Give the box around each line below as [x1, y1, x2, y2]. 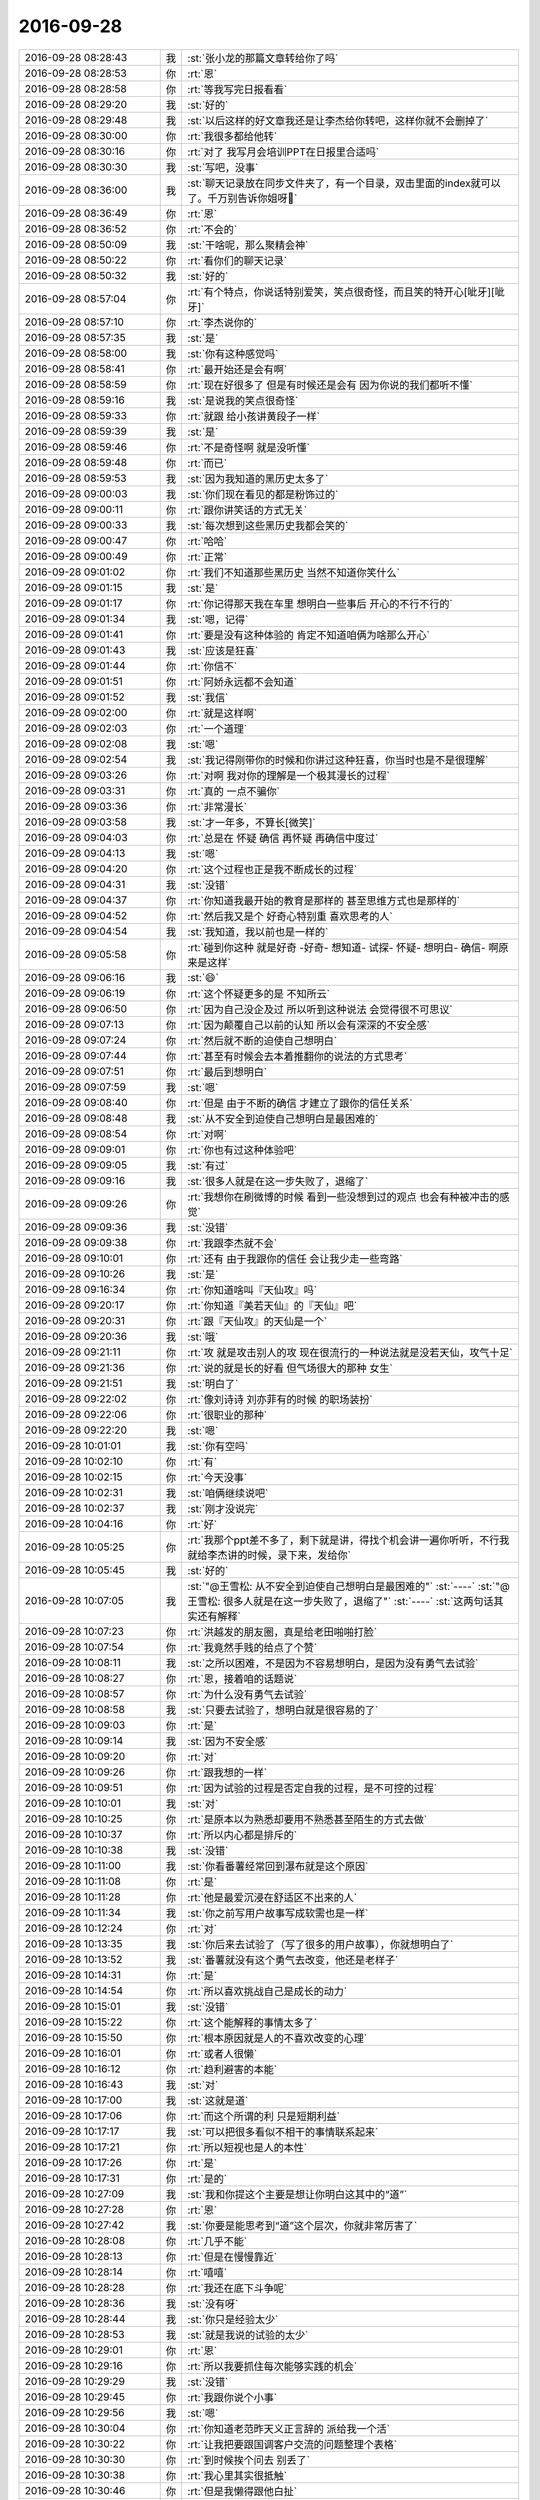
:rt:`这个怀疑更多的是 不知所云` [187, 986, 330, 1000]
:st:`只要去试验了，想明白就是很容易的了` [187, 1703, 379, 1717]
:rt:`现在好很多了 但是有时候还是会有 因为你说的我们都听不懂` [187, 378, 474, 392]
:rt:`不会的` [187, 222, 238, 236]
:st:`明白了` [187, 1376, 239, 1390]
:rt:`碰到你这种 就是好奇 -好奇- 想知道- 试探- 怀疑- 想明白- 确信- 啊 [187, 940, 499, 954]
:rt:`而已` [187, 456, 228, 470]
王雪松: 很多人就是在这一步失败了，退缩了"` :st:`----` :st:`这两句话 [187, 1594, 494, 1608]
